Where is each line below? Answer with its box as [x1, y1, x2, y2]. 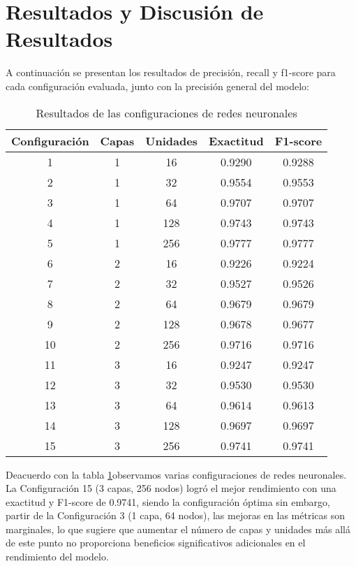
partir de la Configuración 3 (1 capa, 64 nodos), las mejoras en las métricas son [6, 508, 345, 523]
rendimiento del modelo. [6, 549, 109, 564]
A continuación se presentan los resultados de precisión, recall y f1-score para [6, 65, 336, 80]
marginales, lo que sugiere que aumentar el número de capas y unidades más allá [6, 521, 351, 536]
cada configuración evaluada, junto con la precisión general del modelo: [6, 78, 309, 93]
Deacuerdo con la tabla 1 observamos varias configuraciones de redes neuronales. [6, 467, 347, 481]
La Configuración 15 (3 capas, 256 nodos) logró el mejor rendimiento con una [6, 481, 336, 495]
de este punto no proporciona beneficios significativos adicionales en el [6, 535, 306, 550]
